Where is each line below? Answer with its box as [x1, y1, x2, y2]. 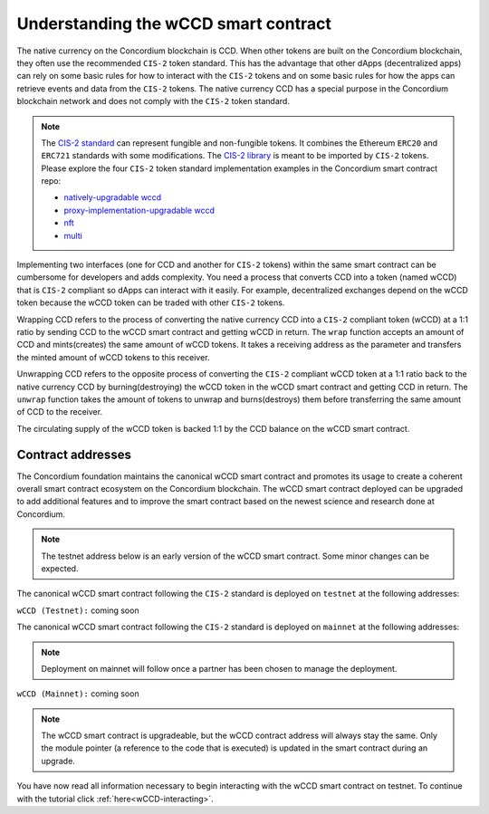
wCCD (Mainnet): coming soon [16, 688, 139, 699]
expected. [41, 562, 79, 574]
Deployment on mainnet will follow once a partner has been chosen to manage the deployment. [41, 663, 398, 674]
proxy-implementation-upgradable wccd [63, 205, 215, 215]
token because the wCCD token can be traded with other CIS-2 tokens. [16, 297, 285, 308]
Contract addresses [16, 446, 131, 462]
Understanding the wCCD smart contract [16, 14, 332, 34]
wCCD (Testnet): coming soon [16, 605, 139, 616]
